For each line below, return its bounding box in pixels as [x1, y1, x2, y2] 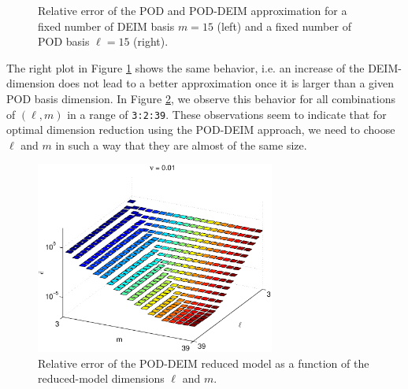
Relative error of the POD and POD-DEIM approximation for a [38, 2, 347, 18]
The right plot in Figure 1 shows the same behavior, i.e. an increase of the [6, 59, 365, 76]
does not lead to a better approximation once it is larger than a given [58, 75, 394, 91]
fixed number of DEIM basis [38, 17, 175, 34]
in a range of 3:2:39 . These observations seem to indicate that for [67, 106, 387, 122]
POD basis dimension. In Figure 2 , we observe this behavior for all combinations [6, 90, 395, 106]
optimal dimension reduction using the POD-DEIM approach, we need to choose [6, 121, 395, 138]
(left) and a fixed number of [217, 17, 351, 34]
